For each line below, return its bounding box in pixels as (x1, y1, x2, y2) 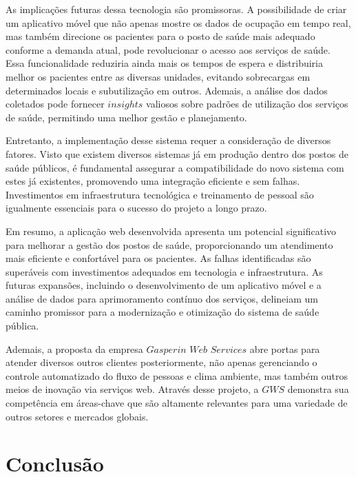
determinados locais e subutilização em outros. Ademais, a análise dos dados (6, 83, 328, 97)
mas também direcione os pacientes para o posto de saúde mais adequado (6, 29, 315, 43)
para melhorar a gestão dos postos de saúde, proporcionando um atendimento (6, 237, 333, 252)
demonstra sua (287, 382, 349, 396)
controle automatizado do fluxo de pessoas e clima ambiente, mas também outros (6, 368, 348, 383)
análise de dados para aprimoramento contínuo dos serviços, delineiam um (6, 291, 318, 305)
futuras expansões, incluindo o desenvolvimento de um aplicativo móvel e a (6, 278, 322, 292)
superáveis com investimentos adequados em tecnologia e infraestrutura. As (6, 264, 323, 278)
